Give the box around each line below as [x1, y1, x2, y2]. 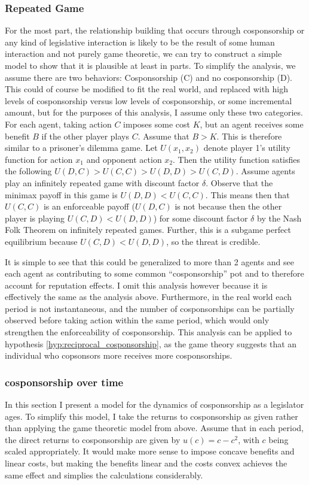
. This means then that [205, 188, 290, 201]
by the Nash [256, 211, 302, 224]
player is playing [5, 211, 65, 224]
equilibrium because [5, 235, 78, 247]
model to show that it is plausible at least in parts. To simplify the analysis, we [5, 59, 296, 71]
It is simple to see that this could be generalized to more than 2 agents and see [5, 255, 294, 268]
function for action [5, 153, 73, 165]
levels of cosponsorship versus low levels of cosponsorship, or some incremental [5, 94, 292, 107]
